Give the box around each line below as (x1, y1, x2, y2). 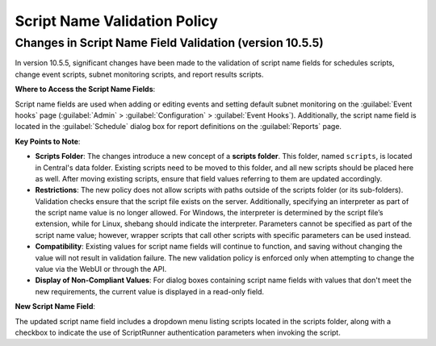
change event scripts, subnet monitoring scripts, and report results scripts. (15, 69, 264, 79)
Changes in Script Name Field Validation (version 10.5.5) (15, 35, 324, 50)
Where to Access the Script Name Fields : (15, 85, 156, 94)
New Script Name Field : (15, 302, 96, 311)
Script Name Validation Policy (15, 12, 218, 30)
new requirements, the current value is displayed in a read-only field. (35, 286, 265, 296)
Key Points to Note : (15, 136, 81, 146)
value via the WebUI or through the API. (35, 265, 167, 274)
